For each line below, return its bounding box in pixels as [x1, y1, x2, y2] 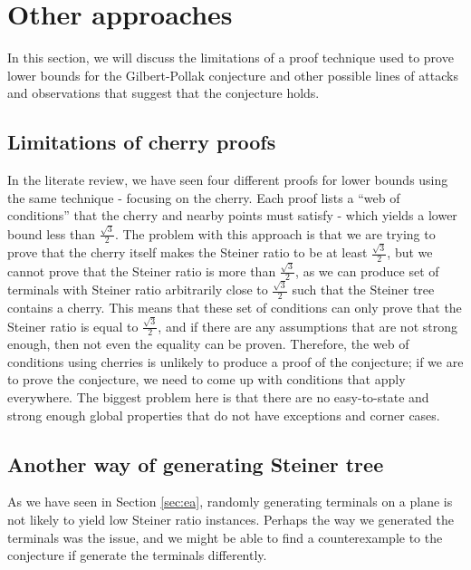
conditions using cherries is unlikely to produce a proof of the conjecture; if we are [7, 352, 464, 371]
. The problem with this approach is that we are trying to [114, 224, 436, 243]
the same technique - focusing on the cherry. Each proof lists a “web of [7, 188, 400, 207]
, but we [387, 243, 433, 262]
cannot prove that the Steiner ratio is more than [7, 261, 276, 280]
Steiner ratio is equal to [7, 316, 139, 335]
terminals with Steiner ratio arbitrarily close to [7, 280, 268, 299]
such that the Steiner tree [292, 280, 435, 299]
